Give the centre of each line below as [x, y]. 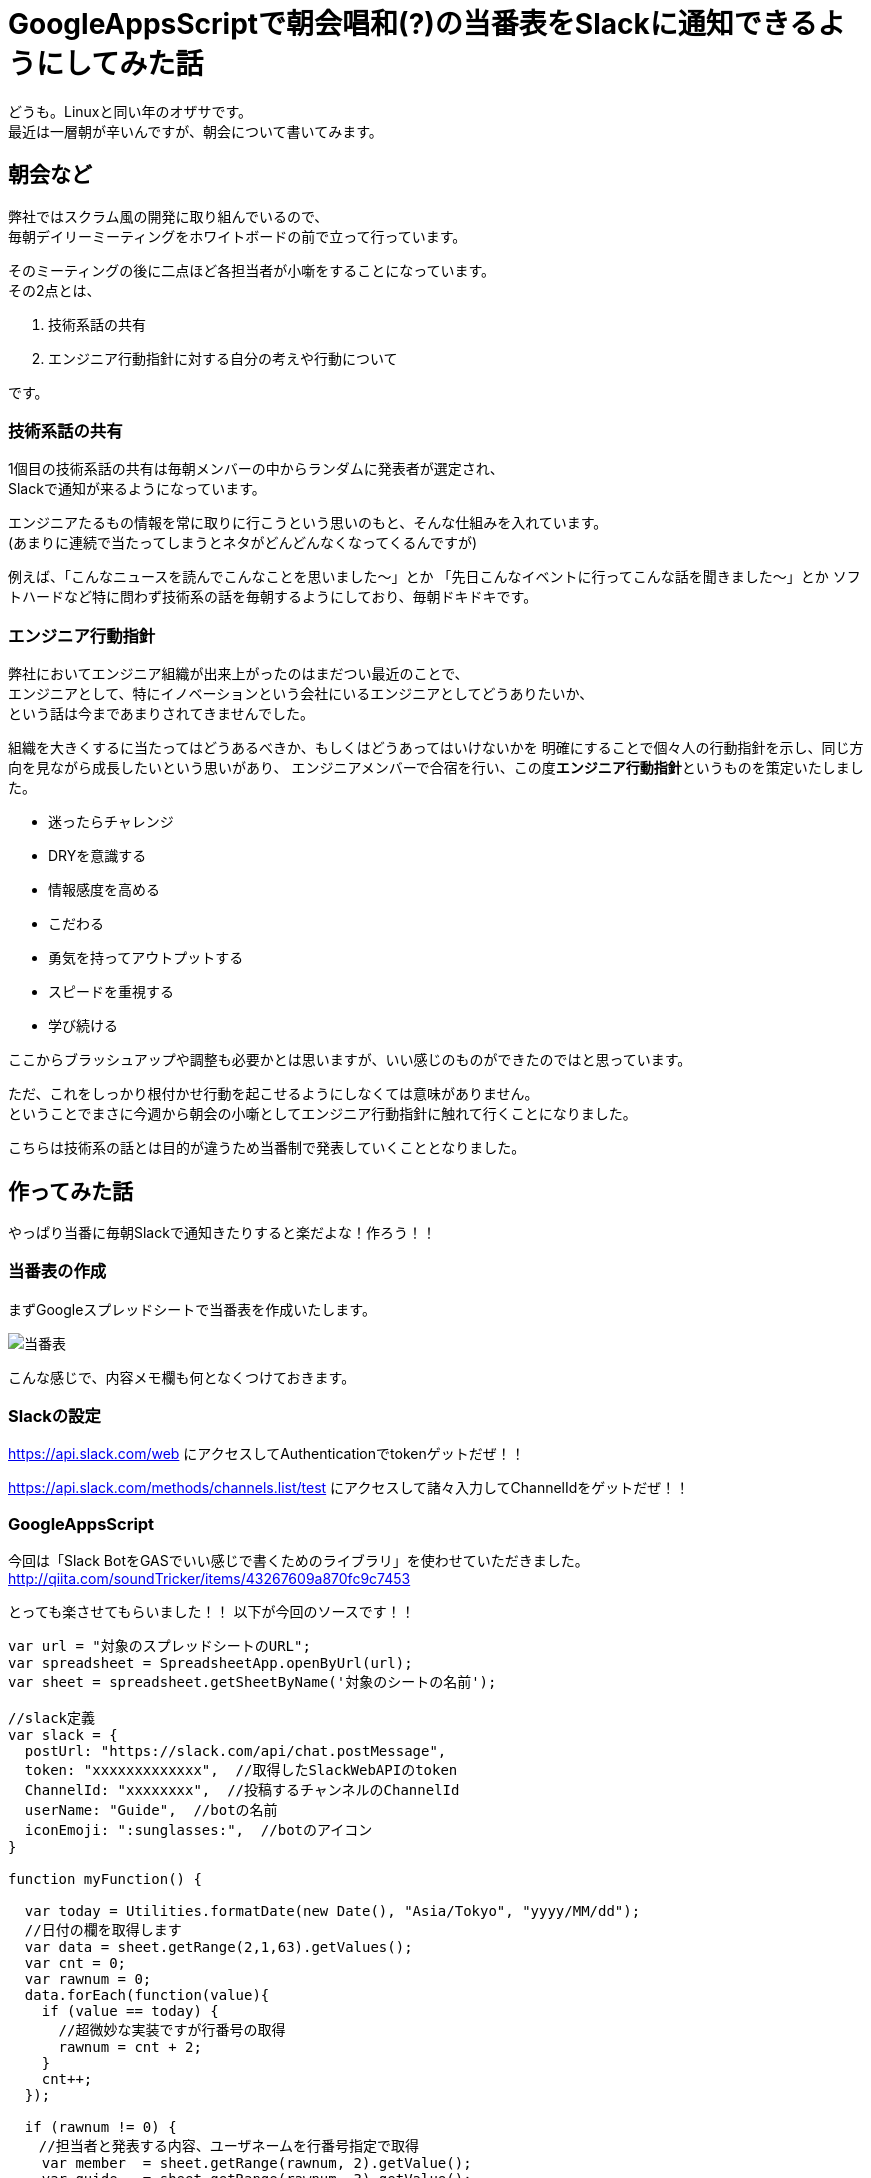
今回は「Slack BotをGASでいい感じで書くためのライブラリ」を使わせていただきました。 [298, 1561]
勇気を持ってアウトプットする [146, 958]
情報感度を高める [104, 890]
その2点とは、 [54, 290]
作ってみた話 [70, 1191]
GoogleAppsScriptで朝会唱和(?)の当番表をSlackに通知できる [413, 24]
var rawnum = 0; [88, 1979]
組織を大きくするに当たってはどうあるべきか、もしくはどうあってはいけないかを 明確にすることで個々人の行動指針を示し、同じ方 [436, 748]
